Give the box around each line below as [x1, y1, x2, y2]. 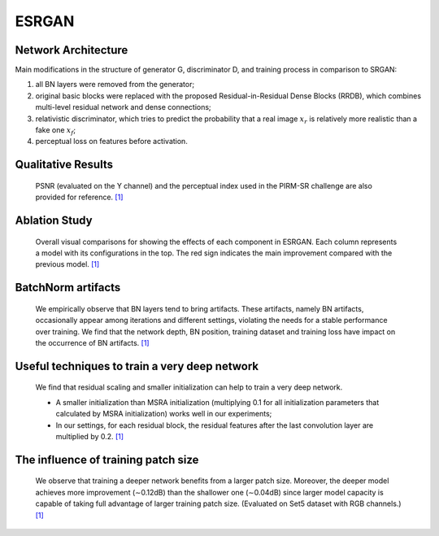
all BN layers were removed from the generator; [35, 80, 195, 89]
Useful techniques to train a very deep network [15, 359, 259, 373]
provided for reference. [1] [35, 192, 124, 203]
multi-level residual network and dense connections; [35, 102, 211, 112]
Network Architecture [15, 43, 128, 57]
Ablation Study [15, 214, 93, 228]
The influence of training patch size [15, 452, 199, 467]
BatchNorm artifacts [15, 281, 121, 294]
